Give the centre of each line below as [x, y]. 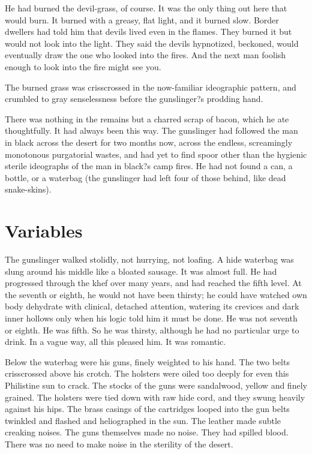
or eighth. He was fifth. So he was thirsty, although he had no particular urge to [152, 330]
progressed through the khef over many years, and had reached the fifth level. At [153, 283]
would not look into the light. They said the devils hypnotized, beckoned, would [152, 43]
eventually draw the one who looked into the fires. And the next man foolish [145, 55]
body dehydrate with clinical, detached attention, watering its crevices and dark [152, 306]
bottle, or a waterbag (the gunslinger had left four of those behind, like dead [145, 177]
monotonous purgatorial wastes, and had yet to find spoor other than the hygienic [156, 154]
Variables [44, 231]
